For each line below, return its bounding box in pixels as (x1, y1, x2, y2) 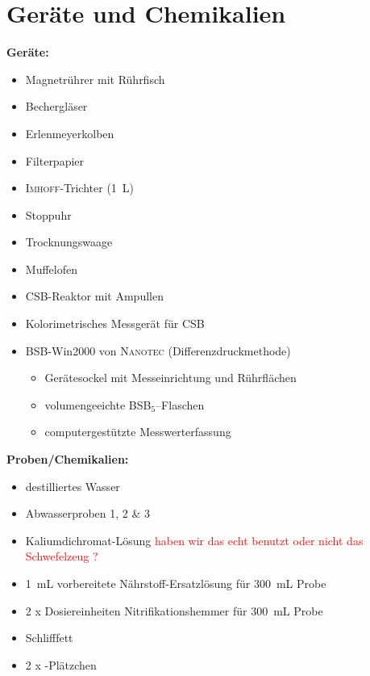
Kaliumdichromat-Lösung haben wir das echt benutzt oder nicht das (25, 531, 364, 548)
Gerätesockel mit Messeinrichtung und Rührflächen (44, 369, 297, 386)
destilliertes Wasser (25, 477, 120, 494)
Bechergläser (25, 98, 88, 115)
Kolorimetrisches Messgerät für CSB (25, 315, 205, 332)
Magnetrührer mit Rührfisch (25, 70, 165, 87)
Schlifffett (25, 629, 73, 646)
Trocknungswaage (25, 233, 113, 250)
